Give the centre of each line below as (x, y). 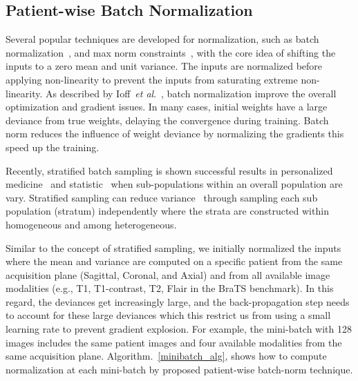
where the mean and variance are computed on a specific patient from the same (174, 261)
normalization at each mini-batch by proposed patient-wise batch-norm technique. (179, 369)
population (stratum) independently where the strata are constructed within (167, 211)
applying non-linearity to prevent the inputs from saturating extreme (152, 79)
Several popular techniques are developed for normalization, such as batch (162, 39)
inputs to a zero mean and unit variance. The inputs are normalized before (164, 66)
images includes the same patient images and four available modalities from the (174, 342)
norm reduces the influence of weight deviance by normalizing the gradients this (175, 134)
